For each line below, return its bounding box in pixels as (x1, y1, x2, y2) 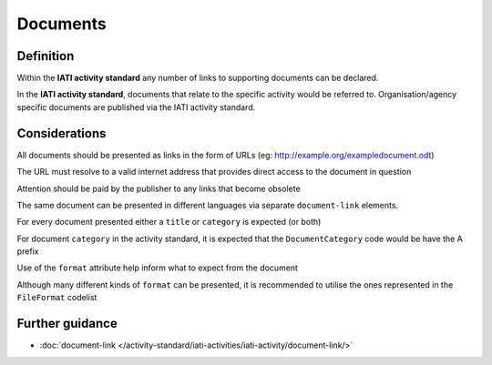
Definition (16, 48, 75, 64)
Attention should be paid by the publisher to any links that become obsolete (16, 183, 301, 194)
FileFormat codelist (16, 292, 97, 303)
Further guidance (16, 316, 118, 331)
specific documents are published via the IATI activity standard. (16, 101, 256, 113)
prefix (16, 246, 39, 257)
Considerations (16, 126, 107, 141)
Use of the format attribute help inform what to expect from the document (16, 262, 298, 273)
